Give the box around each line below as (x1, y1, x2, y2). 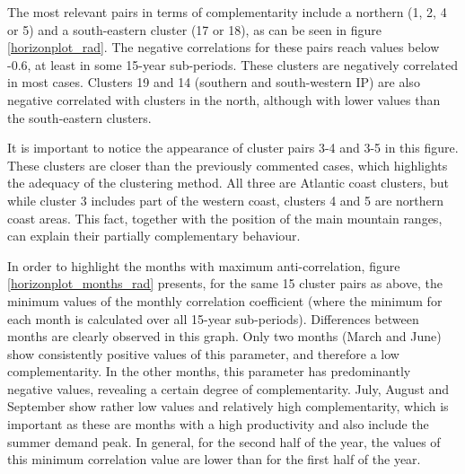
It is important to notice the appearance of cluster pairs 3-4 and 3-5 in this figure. (7, 138, 459, 157)
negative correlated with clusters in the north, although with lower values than (7, 90, 441, 109)
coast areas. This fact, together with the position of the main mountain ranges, (7, 208, 443, 227)
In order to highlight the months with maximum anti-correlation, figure (7, 256, 400, 275)
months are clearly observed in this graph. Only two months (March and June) (7, 327, 442, 346)
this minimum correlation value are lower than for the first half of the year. (7, 450, 421, 469)
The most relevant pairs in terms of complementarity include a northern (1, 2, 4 (7, 3, 447, 21)
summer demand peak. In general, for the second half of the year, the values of (7, 432, 441, 451)
